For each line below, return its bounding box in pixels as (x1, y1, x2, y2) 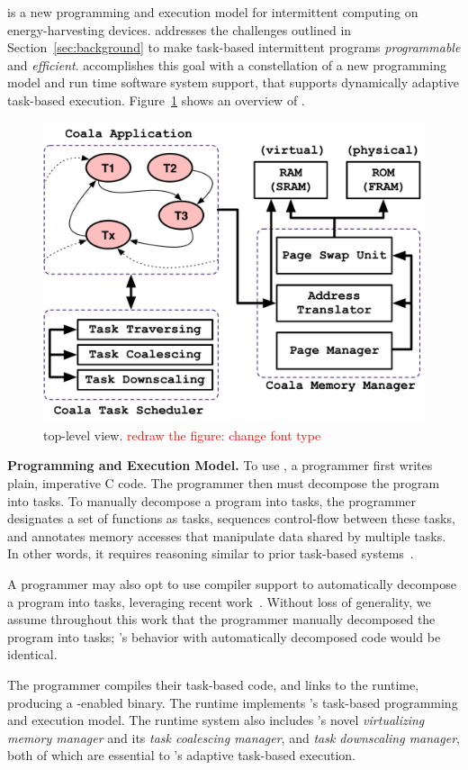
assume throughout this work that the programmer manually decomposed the (7, 610, 436, 629)
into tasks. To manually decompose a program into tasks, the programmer (7, 491, 417, 510)
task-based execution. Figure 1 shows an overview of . (7, 90, 305, 109)
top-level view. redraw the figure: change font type (43, 425, 321, 444)
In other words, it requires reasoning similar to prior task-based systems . (7, 544, 414, 563)
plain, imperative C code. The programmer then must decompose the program (7, 474, 440, 493)
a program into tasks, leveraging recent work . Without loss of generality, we (7, 592, 431, 611)
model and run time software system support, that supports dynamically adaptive (7, 73, 459, 92)
